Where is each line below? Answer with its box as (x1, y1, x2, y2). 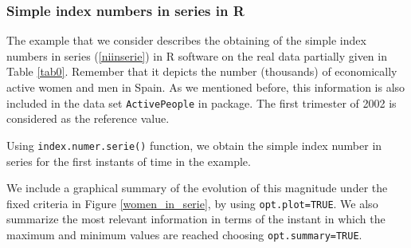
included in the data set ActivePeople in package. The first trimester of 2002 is (6, 94, 397, 111)
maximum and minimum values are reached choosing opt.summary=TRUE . (6, 226, 362, 242)
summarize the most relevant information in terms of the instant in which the (6, 211, 386, 227)
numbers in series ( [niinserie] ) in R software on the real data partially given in (6, 47, 387, 64)
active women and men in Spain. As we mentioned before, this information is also (6, 79, 405, 95)
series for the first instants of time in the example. (6, 152, 251, 169)
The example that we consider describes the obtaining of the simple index (6, 32, 366, 49)
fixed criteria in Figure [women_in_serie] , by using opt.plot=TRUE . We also (6, 195, 378, 211)
